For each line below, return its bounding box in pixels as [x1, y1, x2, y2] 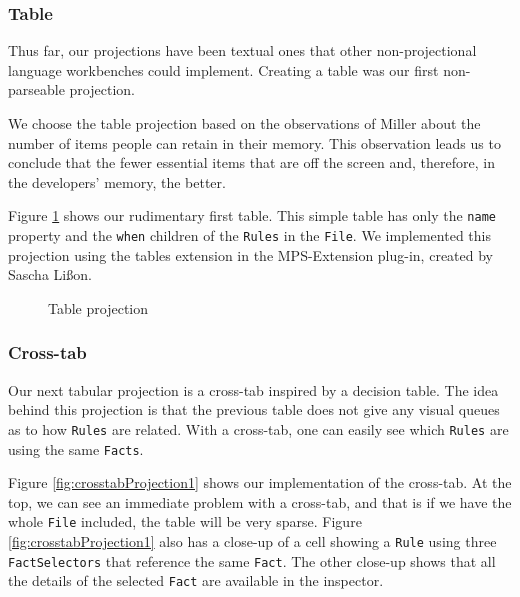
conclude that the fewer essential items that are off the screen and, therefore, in [8, 152, 495, 173]
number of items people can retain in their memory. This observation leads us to [8, 132, 501, 153]
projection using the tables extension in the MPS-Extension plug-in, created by [8, 244, 493, 265]
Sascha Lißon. [8, 264, 92, 285]
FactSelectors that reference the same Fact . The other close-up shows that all [8, 550, 496, 571]
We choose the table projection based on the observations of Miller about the [8, 113, 481, 133]
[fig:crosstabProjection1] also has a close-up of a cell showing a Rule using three [8, 531, 497, 552]
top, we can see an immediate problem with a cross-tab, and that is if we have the [8, 491, 512, 512]
